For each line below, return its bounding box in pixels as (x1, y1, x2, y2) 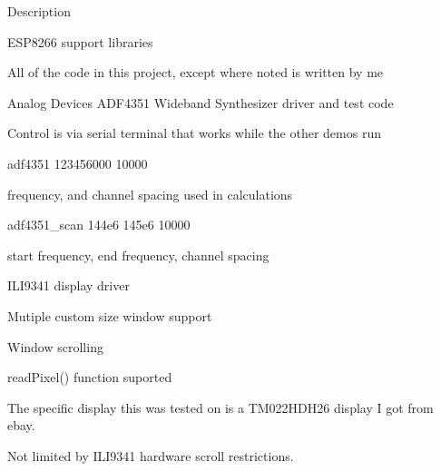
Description (7, 2, 71, 20)
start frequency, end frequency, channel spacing (7, 245, 269, 264)
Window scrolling (7, 337, 103, 356)
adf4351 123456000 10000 (7, 153, 148, 172)
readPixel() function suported (7, 368, 172, 387)
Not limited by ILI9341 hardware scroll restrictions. (7, 446, 294, 465)
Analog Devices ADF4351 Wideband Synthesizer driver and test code (7, 93, 394, 112)
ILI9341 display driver (7, 276, 130, 295)
